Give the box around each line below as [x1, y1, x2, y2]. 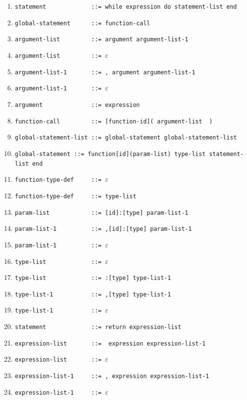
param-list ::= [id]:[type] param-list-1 [15, 209, 188, 216]
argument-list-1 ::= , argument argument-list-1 [15, 69, 196, 76]
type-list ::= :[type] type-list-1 [15, 275, 171, 282]
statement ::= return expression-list [15, 324, 182, 331]
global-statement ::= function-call [15, 19, 150, 27]
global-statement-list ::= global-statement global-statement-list [15, 134, 237, 141]
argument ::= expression [15, 101, 140, 108]
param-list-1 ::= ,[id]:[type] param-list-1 [15, 226, 192, 233]
